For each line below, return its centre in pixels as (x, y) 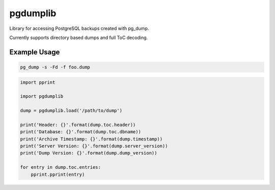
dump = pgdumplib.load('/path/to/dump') (71, 111)
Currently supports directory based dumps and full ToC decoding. (79, 37)
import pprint (38, 82)
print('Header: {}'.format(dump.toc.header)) (78, 125)
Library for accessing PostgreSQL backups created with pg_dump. (79, 28)
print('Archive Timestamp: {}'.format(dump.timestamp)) (91, 139)
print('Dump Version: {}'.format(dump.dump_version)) (89, 153)
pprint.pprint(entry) (58, 174)
